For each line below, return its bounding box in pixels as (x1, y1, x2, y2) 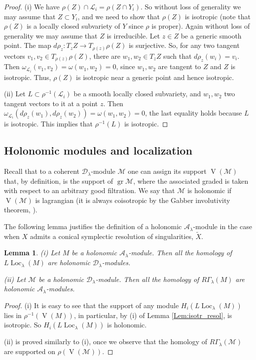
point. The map (4, 40, 51, 50)
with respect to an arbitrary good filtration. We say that (4, 185, 175, 196)
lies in (4, 310, 22, 320)
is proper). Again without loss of (151, 21, 250, 31)
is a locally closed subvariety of (26, 21, 120, 31)
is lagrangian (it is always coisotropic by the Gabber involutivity (35, 195, 230, 205)
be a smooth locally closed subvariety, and (73, 88, 201, 99)
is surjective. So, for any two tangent (128, 40, 240, 50)
